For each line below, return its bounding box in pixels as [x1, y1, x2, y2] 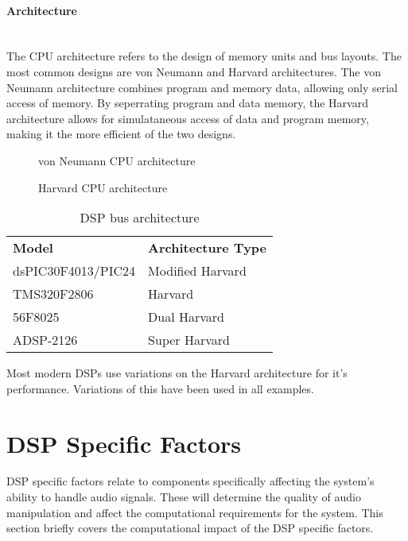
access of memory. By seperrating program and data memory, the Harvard [6, 95, 368, 111]
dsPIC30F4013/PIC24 [13, 261, 136, 280]
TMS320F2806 [13, 284, 94, 303]
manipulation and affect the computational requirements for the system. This [6, 504, 383, 520]
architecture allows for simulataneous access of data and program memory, [6, 110, 369, 126]
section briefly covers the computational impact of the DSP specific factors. [6, 520, 374, 536]
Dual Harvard [148, 307, 224, 327]
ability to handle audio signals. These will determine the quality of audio [6, 489, 361, 505]
